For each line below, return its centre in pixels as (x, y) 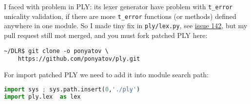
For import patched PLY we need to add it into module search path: (106, 74)
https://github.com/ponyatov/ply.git (79, 59)
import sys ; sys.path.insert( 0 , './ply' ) (72, 90)
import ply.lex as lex (42, 97)
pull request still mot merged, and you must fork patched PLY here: (106, 35)
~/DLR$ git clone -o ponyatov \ (56, 51)
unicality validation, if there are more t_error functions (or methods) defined (120, 16)
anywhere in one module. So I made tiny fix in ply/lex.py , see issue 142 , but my (126, 26)
